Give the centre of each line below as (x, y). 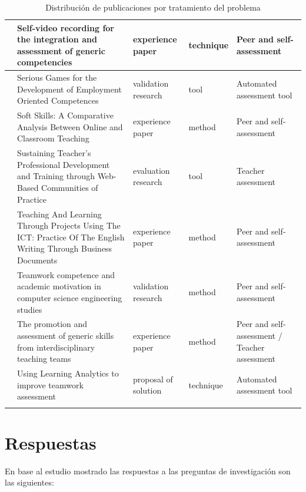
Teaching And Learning (59, 214)
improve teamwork (50, 384)
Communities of (70, 188)
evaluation (151, 170)
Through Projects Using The (69, 225)
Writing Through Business (65, 248)
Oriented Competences (58, 100)
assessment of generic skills (66, 335)
